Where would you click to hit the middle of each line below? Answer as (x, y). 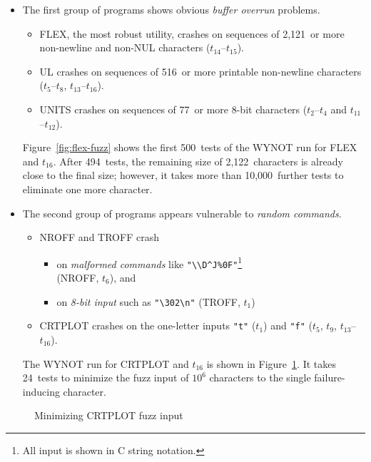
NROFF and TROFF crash (99, 237)
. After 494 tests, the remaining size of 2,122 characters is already (198, 161)
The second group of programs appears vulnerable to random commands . (182, 213)
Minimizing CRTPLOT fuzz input (109, 415)
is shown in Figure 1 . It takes (271, 363)
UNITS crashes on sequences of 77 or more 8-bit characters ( (173, 109)
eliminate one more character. (87, 189)
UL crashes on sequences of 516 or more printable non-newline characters (200, 71)
